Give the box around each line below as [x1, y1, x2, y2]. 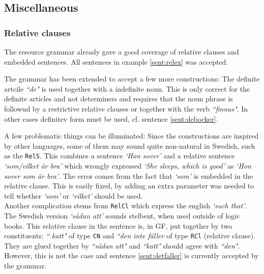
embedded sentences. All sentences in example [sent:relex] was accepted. [4, 56, 228, 67]
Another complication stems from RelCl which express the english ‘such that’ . [4, 200, 247, 211]
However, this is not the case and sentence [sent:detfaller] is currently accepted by [4, 250, 259, 261]
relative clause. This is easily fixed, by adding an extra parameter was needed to [4, 180, 254, 191]
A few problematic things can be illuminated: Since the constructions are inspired [4, 130, 259, 141]
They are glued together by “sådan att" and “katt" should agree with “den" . [4, 240, 240, 251]
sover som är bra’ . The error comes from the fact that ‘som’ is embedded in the [4, 170, 253, 181]
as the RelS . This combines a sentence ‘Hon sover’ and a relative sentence [4, 150, 235, 161]
